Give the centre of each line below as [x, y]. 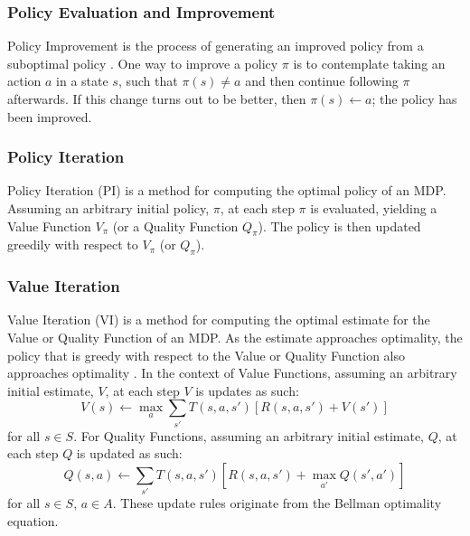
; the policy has [414, 99]
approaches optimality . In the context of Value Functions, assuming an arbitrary [232, 373]
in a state [82, 81]
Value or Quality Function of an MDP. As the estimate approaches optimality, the [235, 337]
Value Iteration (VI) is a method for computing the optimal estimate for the [219, 320]
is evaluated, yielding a [374, 208]
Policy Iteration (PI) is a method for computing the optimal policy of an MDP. [227, 190]
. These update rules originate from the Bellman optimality [277, 503]
